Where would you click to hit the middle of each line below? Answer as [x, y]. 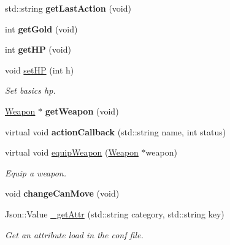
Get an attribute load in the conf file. [74, 234]
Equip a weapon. [36, 172]
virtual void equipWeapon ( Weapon [72, 152]
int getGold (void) [41, 28]
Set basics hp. [30, 90]
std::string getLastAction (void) [68, 8]
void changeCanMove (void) [62, 193]
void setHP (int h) [40, 70]
